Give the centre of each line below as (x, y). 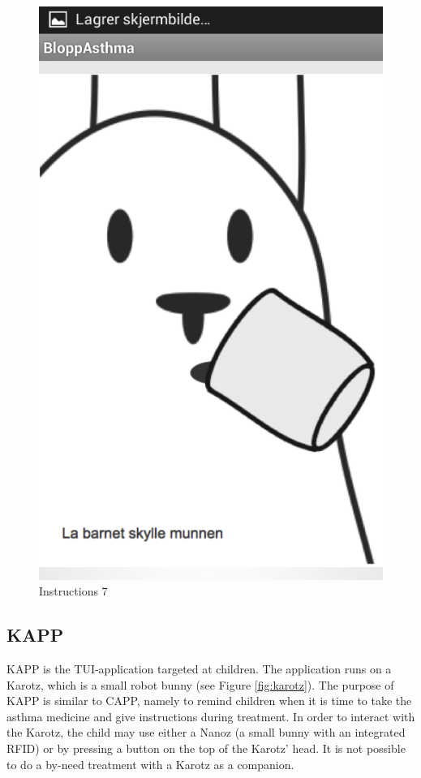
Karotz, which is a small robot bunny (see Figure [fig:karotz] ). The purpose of (200, 684)
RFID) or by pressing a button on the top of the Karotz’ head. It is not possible (206, 748)
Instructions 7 (73, 591)
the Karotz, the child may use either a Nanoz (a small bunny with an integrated (206, 732)
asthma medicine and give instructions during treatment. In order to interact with (211, 716)
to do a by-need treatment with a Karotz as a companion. (150, 764)
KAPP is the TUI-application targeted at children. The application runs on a (199, 669)
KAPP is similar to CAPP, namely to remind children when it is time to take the (209, 701)
